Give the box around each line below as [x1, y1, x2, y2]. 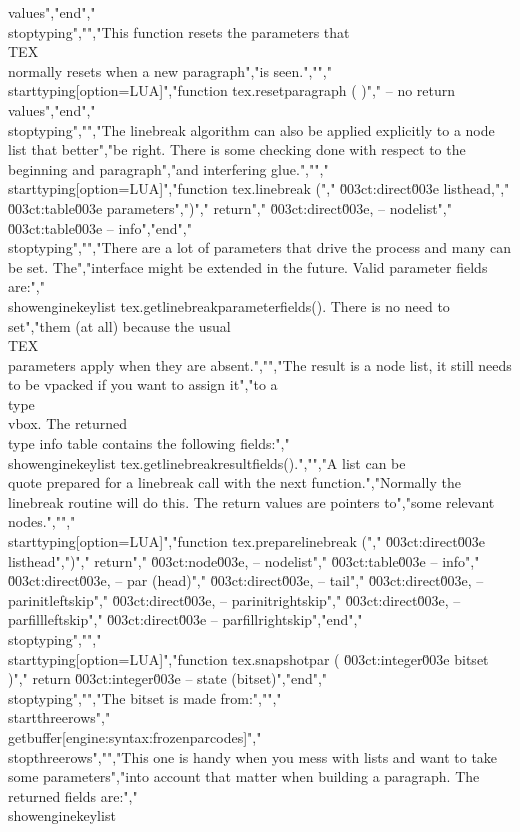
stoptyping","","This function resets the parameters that [8, 21, 350, 42]
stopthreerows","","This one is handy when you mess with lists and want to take [8, 746, 498, 767]
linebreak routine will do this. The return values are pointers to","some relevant [8, 491, 495, 512]
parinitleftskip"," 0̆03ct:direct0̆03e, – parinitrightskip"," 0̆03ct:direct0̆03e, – [8, 589, 461, 610]
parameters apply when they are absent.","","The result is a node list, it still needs [8, 354, 512, 375]
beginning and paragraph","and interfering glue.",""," [8, 158, 329, 179]
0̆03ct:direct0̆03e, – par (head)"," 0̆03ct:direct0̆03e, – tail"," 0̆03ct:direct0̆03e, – [8, 570, 484, 591]
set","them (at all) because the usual [8, 315, 231, 336]
